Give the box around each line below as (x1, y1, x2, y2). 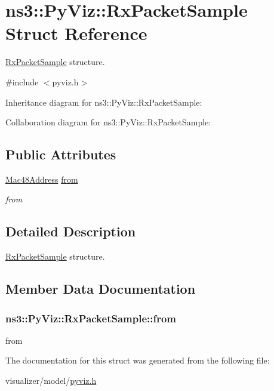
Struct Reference (5, 21, 147, 45)
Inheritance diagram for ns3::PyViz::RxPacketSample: (5, 96, 202, 108)
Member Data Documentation (5, 279, 196, 298)
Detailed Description (5, 222, 136, 241)
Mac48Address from (5, 173, 78, 185)
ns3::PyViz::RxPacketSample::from (5, 310, 177, 325)
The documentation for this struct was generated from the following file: (5, 354, 270, 367)
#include (5, 75, 39, 88)
